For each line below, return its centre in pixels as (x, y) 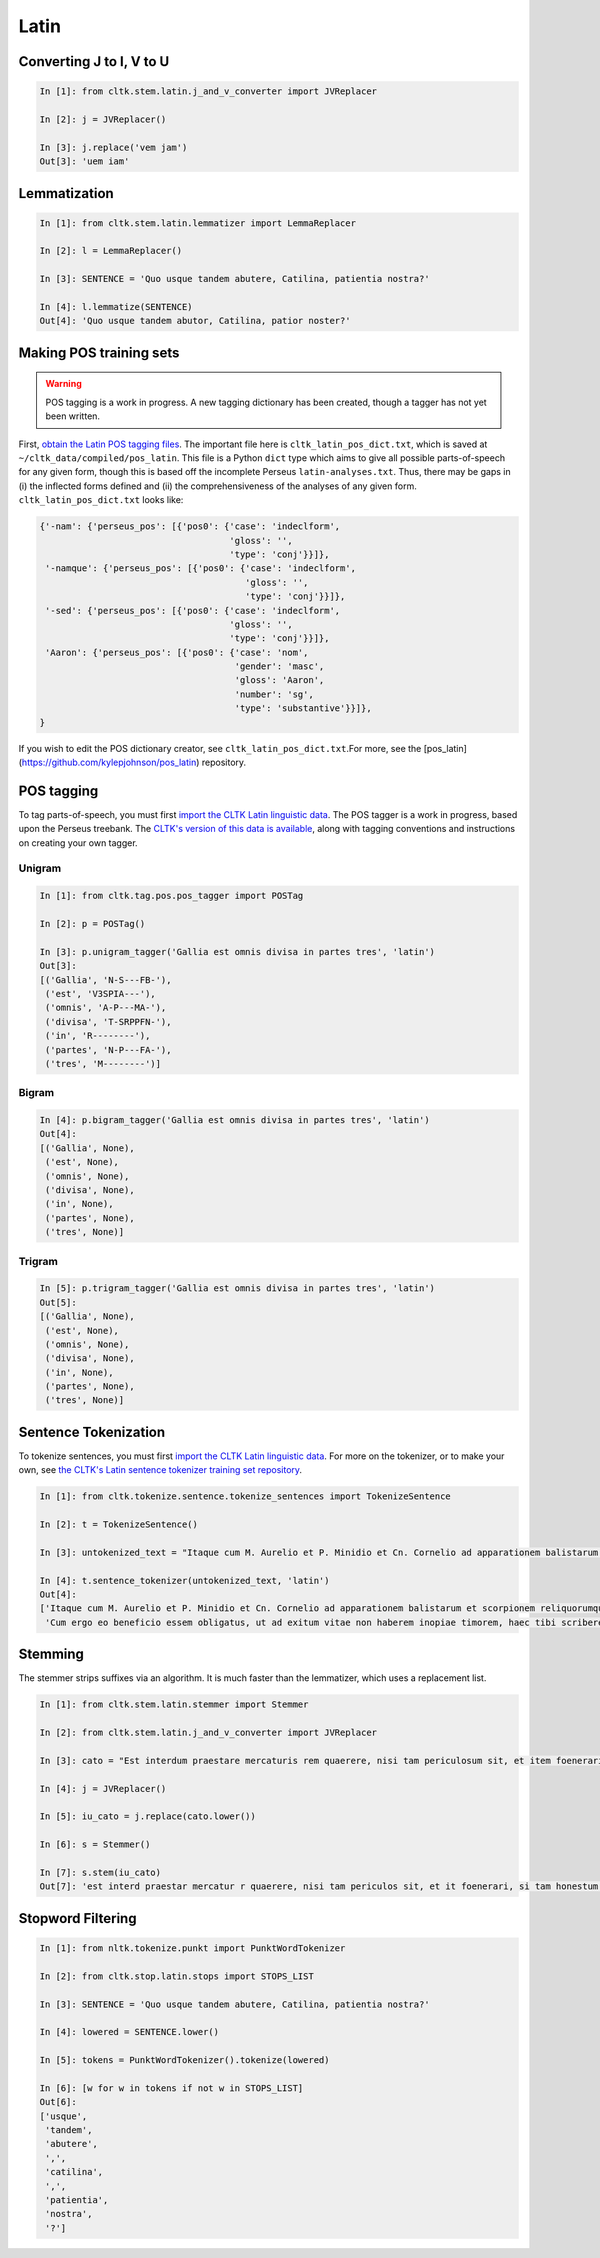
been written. (72, 416)
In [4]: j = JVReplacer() (103, 1788)
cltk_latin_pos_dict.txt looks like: (101, 500)
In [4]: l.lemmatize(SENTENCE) (116, 307)
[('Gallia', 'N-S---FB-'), (105, 979)
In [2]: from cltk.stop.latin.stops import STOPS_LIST (176, 1976)
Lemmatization (66, 193)
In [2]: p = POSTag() (92, 924)
